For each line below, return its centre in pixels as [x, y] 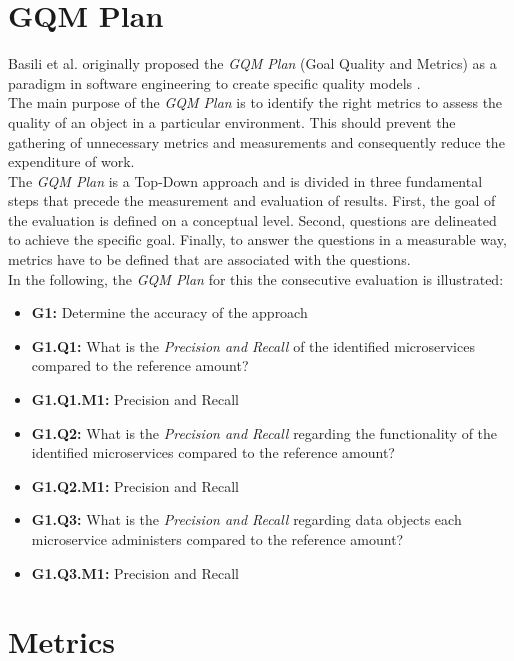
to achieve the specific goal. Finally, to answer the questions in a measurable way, [257, 239]
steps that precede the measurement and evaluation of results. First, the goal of [252, 200]
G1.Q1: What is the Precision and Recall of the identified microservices [253, 345]
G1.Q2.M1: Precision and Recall [135, 485]
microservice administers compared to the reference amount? [217, 539]
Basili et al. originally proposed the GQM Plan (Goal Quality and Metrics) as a [252, 63]
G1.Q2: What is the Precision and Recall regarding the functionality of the [264, 432]
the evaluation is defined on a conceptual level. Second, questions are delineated [252, 219]
